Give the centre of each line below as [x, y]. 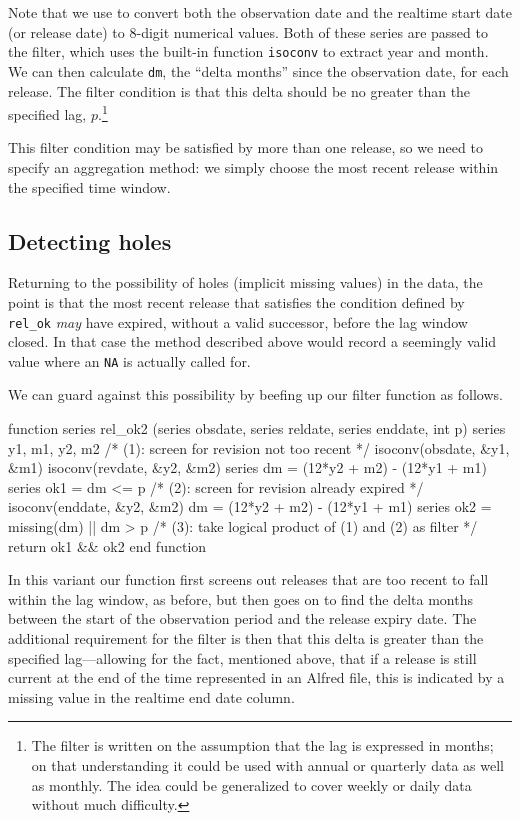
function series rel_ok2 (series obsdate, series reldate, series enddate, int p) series [257, 428]
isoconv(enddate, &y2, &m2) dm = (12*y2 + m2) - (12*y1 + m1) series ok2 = [250, 506]
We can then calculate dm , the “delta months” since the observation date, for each [258, 70]
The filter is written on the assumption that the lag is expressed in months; [262, 745]
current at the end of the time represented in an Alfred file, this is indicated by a [256, 677]
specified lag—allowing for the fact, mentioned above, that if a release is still [242, 657]
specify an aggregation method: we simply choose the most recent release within [253, 166]
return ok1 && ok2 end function [107, 545]
